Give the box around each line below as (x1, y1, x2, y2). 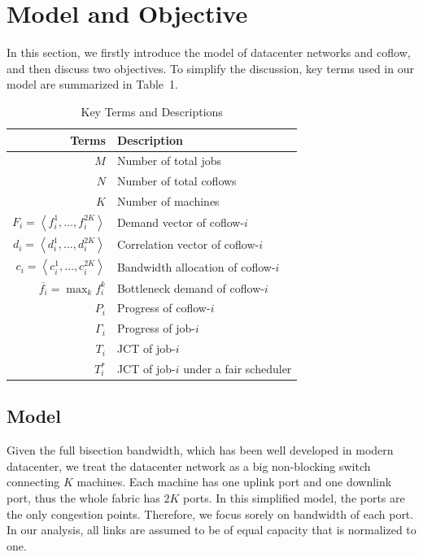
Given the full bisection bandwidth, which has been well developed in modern (7, 442, 394, 459)
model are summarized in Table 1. (7, 76, 178, 93)
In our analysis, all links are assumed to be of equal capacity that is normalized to (7, 521, 416, 538)
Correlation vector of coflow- (116, 236, 259, 253)
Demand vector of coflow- (116, 214, 245, 231)
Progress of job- (116, 320, 195, 337)
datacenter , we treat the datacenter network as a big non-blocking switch (7, 457, 371, 474)
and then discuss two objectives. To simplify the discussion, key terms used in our (7, 59, 414, 76)
